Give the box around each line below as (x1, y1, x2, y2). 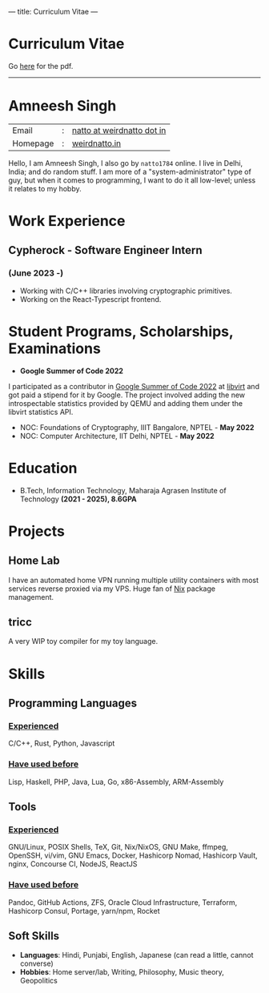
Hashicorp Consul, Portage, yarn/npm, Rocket (8, 906, 160, 915)
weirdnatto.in (71, 138, 122, 149)
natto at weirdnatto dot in (71, 124, 167, 135)
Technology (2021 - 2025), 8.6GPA (19, 494, 138, 504)
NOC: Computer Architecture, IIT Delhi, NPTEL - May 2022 (19, 431, 215, 440)
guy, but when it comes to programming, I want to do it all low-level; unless (8, 175, 256, 185)
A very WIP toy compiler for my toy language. (8, 637, 159, 646)
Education (8, 459, 78, 477)
